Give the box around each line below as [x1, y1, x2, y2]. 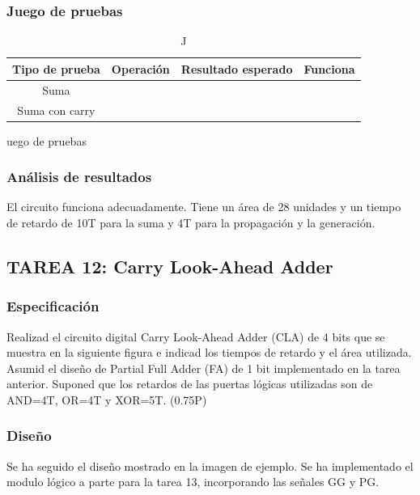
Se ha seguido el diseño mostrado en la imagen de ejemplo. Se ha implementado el [6, 457, 414, 474]
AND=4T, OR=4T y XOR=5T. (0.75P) [6, 391, 207, 408]
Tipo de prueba [12, 60, 100, 77]
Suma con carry [17, 101, 95, 118]
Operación [111, 60, 170, 77]
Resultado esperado [180, 60, 293, 77]
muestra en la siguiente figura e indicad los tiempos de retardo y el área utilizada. [6, 344, 412, 361]
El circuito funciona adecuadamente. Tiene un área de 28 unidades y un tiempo [6, 198, 401, 215]
